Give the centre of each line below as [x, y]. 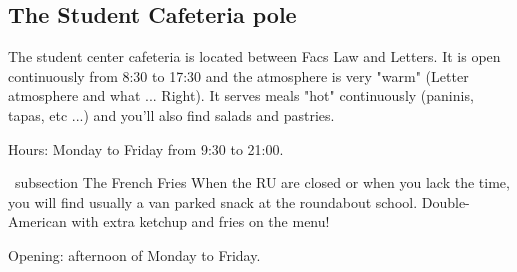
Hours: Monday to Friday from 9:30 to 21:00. [146, 148]
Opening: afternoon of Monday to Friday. [134, 254]
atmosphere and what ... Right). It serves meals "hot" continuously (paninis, [241, 95]
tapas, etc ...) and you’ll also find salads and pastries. [171, 114]
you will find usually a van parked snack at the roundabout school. [213, 201]
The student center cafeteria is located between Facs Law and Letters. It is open [254, 56]
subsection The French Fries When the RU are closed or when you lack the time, [262, 182]
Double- [445, 201]
